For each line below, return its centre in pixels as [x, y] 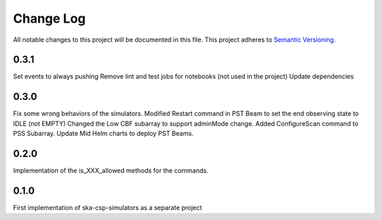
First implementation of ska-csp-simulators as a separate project [108, 207]
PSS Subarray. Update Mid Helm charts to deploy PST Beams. [103, 134]
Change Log [50, 18]
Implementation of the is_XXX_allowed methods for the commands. [111, 170]
